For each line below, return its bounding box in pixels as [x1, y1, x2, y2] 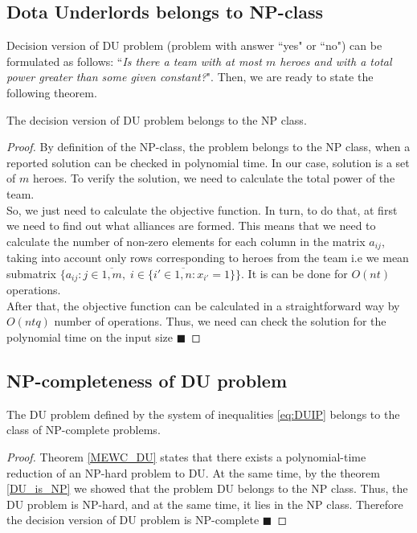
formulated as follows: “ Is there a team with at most [6, 52, 262, 69]
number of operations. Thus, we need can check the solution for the [54, 313, 386, 330]
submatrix [6, 264, 56, 281]
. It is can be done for [241, 264, 348, 281]
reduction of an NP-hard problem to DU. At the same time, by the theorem [6, 464, 380, 481]
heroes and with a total [280, 52, 392, 69]
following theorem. [6, 84, 97, 100]
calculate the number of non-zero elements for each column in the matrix [6, 232, 366, 249]
